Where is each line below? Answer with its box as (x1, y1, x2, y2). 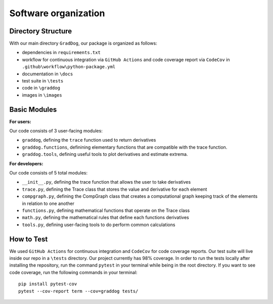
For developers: (9, 160, 43, 166)
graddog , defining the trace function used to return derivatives (22, 137, 156, 143)
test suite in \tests (22, 78, 64, 84)
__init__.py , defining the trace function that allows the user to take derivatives (22, 179, 191, 185)
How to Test (9, 235, 48, 243)
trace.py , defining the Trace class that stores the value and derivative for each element (22, 186, 207, 192)
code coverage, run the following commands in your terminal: (9, 269, 138, 275)
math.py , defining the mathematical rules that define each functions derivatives (22, 214, 189, 221)
